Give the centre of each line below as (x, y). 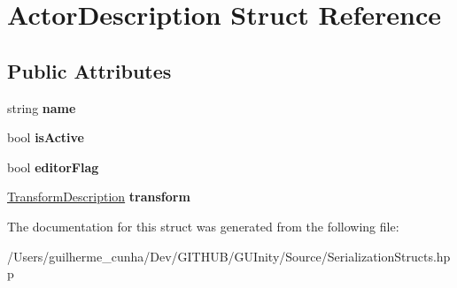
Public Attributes (89, 70)
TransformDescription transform (99, 197)
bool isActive (46, 137)
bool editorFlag (53, 167)
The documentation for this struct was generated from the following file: (203, 226)
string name (42, 107)
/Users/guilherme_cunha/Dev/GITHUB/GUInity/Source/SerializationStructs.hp (229, 256)
